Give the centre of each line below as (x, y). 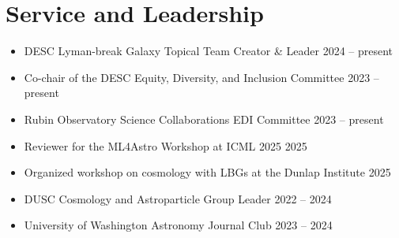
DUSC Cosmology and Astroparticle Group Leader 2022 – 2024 (178, 198)
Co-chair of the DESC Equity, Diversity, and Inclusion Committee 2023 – (201, 77)
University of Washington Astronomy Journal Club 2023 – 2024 (178, 225)
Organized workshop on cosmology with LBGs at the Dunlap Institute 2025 (207, 172)
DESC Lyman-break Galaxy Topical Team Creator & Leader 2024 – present (209, 51)
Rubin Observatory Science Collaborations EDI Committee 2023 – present (204, 119)
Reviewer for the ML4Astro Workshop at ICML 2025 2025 (166, 145)
